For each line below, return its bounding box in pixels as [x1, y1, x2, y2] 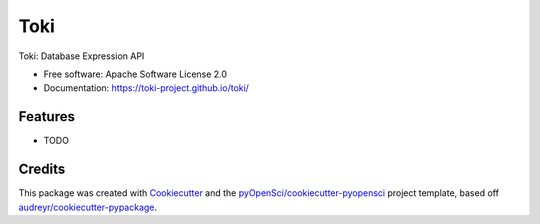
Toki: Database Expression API [18, 50, 145, 62]
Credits [18, 161, 66, 178]
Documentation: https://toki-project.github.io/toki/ [43, 82, 250, 94]
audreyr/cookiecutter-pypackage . [18, 201, 158, 213]
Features [18, 108, 75, 125]
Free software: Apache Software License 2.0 [43, 68, 228, 80]
